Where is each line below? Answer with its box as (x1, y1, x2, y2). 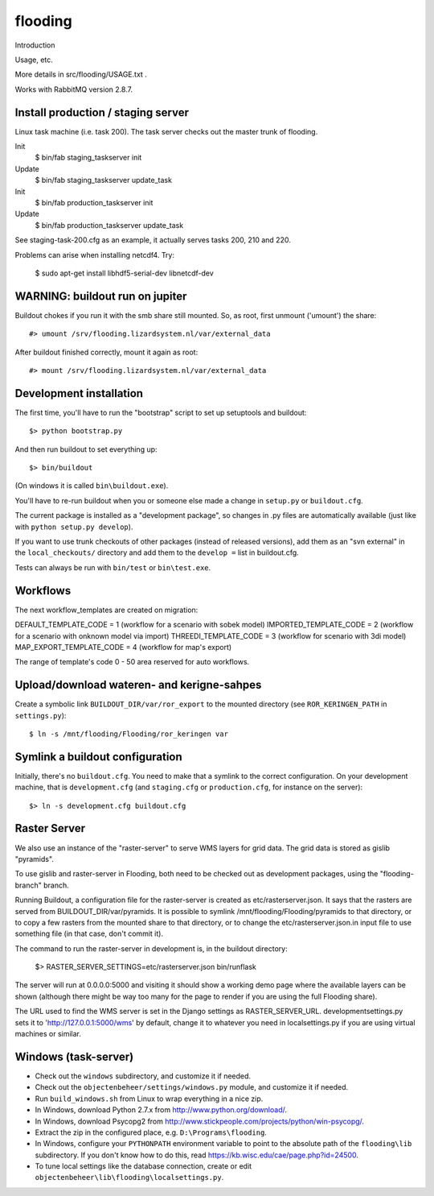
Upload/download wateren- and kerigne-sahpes (14, 678, 262, 692)
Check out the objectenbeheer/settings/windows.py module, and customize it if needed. (35, 1082, 349, 1092)
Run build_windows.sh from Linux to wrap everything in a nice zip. (35, 1094, 264, 1103)
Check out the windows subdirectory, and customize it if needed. (35, 1071, 252, 1081)
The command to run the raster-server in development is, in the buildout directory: (14, 943, 289, 954)
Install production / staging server (14, 106, 189, 119)
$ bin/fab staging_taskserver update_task (35, 176, 173, 185)
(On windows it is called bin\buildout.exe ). (14, 481, 169, 490)
